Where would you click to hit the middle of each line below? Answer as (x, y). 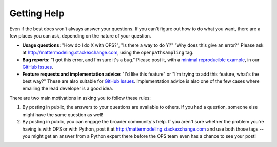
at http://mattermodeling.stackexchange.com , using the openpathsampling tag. (108, 52)
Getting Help (37, 13)
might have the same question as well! (63, 114)
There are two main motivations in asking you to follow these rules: (80, 98)
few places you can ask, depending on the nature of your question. (80, 35)
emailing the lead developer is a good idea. (68, 88)
